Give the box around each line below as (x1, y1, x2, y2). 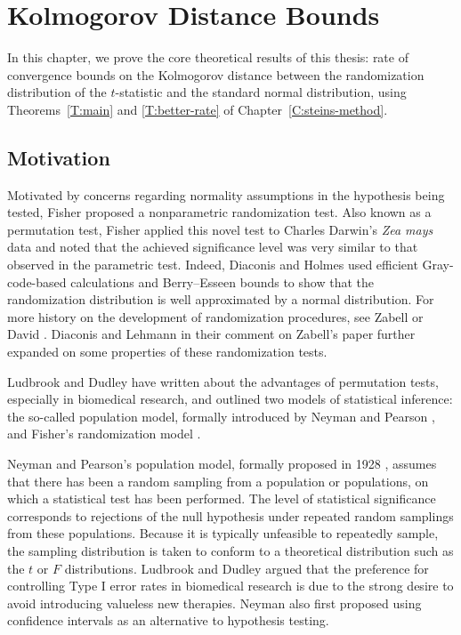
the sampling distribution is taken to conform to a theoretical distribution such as (7, 541, 454, 559)
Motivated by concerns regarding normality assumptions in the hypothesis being (7, 185, 445, 204)
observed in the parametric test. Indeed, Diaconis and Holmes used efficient (7, 255, 418, 274)
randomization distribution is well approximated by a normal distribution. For (7, 290, 434, 309)
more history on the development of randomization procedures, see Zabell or (7, 307, 424, 326)
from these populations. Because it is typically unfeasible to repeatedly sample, (7, 524, 439, 543)
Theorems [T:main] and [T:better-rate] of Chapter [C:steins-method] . (7, 100, 388, 118)
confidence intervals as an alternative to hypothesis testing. (7, 611, 329, 630)
